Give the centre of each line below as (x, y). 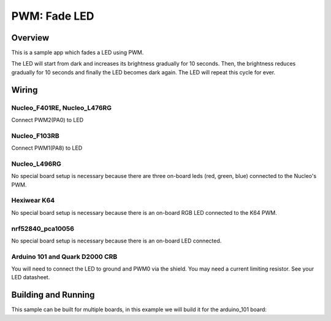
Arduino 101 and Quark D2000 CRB (64, 257)
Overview (30, 38)
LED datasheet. (31, 277)
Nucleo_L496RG (36, 164)
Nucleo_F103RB (35, 136)
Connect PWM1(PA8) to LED (47, 148)
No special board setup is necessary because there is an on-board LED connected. (116, 241)
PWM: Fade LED (53, 16)
